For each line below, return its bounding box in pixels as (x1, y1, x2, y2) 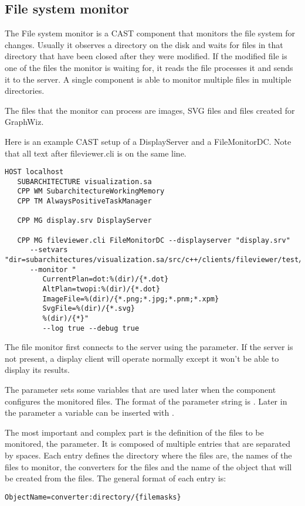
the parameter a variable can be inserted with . (5, 406, 174, 419)
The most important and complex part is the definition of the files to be (5, 426, 264, 438)
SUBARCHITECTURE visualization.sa (17, 177, 152, 186)
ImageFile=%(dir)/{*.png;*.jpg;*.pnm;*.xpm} (42, 294, 219, 303)
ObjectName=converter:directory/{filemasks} (5, 493, 181, 501)
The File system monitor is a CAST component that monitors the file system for (5, 27, 295, 39)
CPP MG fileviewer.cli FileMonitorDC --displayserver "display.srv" (17, 236, 290, 244)
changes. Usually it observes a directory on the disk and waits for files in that (5, 38, 283, 50)
